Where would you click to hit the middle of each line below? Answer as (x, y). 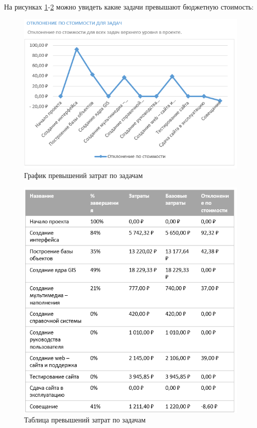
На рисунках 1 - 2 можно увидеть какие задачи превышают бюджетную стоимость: (129, 7)
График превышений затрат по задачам (84, 175)
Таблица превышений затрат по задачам (85, 420)
